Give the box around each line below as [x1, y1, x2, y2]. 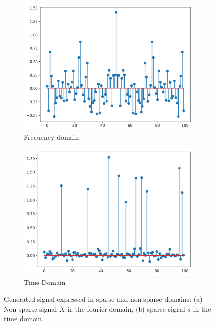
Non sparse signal [4, 303, 57, 314]
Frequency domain [24, 132, 79, 142]
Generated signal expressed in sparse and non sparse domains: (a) [4, 294, 203, 304]
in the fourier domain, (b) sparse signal [67, 303, 185, 314]
